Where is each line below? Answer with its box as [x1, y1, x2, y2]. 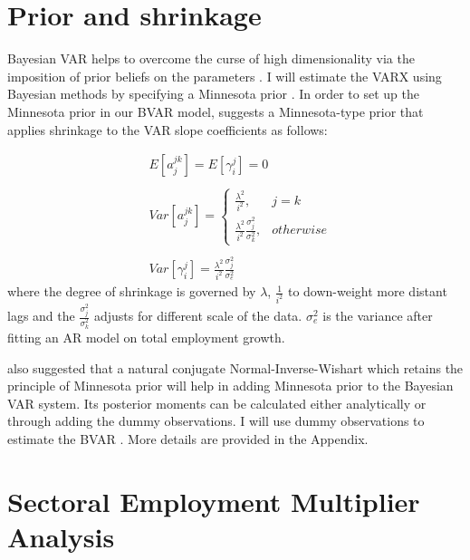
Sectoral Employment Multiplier [7, 482, 420, 519]
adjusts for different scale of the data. [93, 306, 302, 325]
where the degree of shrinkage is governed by [7, 282, 256, 301]
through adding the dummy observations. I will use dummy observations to [7, 411, 425, 430]
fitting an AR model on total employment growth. [7, 327, 285, 346]
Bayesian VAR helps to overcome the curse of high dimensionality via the [7, 49, 415, 68]
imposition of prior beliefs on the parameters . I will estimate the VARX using [7, 66, 442, 85]
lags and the [7, 306, 75, 325]
